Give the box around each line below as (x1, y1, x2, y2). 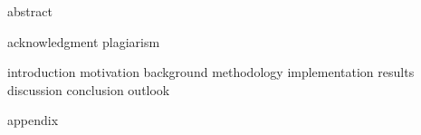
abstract (7, 2, 53, 20)
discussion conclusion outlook (7, 80, 170, 99)
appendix (7, 111, 59, 130)
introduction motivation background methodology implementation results (7, 63, 415, 82)
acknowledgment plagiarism (7, 32, 160, 51)
